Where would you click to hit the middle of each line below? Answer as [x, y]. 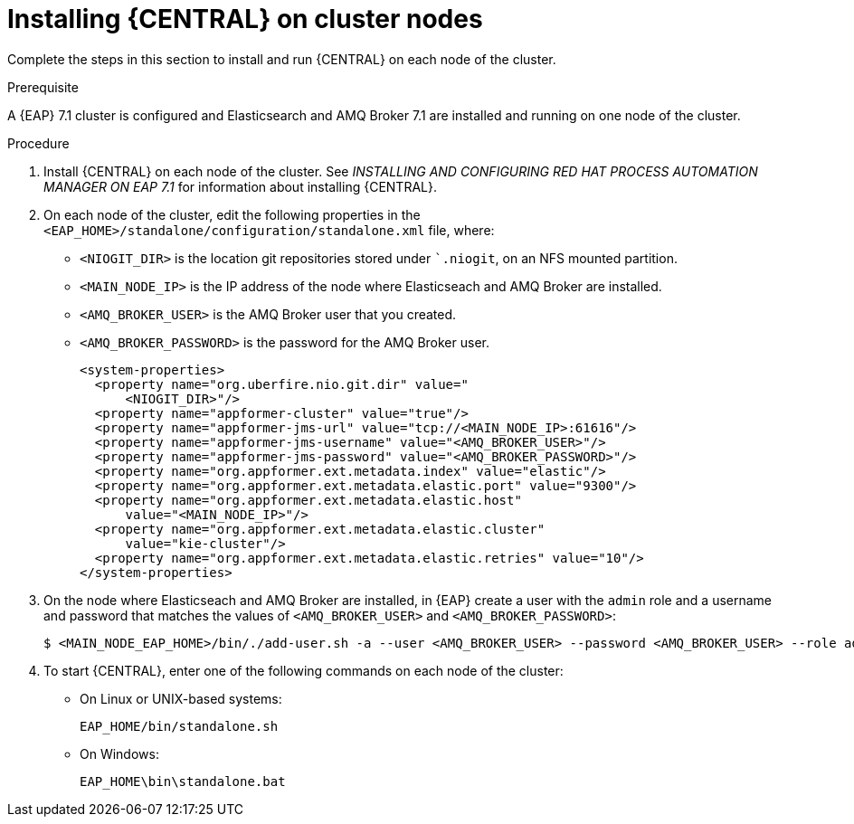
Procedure [38, 143]
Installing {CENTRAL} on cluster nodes [245, 19]
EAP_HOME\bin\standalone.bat [183, 781]
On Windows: [119, 753]
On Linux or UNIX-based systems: [181, 698]
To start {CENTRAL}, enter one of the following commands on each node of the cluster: [304, 670]
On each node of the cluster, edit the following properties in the [232, 214]
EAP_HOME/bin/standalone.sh [179, 726]
